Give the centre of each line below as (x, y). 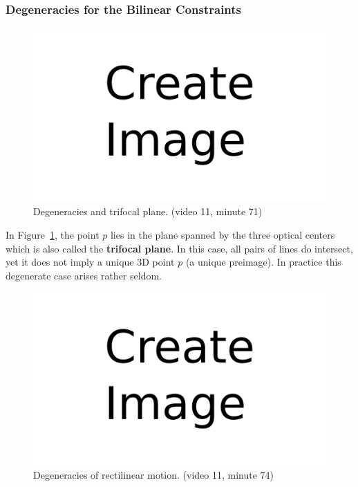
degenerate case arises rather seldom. (84, 275)
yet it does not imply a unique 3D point (90, 262)
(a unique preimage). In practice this (263, 262)
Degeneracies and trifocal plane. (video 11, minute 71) (148, 211)
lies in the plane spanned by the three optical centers (223, 234)
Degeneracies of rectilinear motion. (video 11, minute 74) (154, 475)
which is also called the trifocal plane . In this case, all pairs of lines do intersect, (179, 248)
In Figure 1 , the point (53, 234)
